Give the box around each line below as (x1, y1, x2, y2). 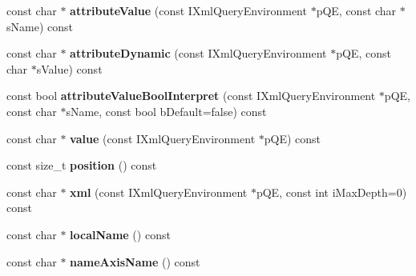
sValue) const (36, 60, 103, 77)
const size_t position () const (6, 157, 157, 174)
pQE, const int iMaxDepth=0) (256, 183, 407, 200)
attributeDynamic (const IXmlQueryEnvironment (70, 45, 327, 62)
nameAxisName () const (70, 253, 200, 270)
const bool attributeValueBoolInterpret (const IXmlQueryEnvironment (6, 87, 376, 104)
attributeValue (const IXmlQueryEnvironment (70, 2, 307, 18)
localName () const (70, 226, 171, 242)
